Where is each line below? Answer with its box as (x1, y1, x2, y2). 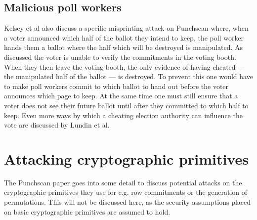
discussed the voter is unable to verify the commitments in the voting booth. (4, 51, 236, 62)
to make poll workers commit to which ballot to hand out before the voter (4, 81, 229, 91)
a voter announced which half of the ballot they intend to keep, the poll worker (4, 32, 244, 43)
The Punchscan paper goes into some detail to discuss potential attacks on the (4, 177, 242, 187)
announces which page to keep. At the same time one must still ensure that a (4, 90, 238, 101)
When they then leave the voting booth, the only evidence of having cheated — (4, 61, 245, 72)
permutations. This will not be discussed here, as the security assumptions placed (4, 197, 251, 207)
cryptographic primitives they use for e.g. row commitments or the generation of (4, 187, 248, 197)
